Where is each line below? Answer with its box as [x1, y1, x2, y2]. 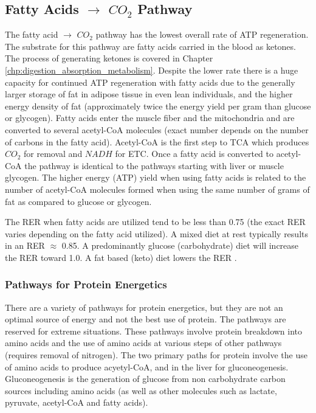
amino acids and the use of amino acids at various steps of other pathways [5, 336, 282, 349]
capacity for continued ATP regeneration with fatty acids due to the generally [5, 75, 295, 88]
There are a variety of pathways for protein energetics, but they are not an [5, 300, 283, 313]
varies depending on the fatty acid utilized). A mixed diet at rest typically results [5, 227, 308, 240]
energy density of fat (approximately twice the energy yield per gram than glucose [5, 99, 311, 112]
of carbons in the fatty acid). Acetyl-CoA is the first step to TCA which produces [5, 135, 309, 148]
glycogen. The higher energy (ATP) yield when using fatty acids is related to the [5, 171, 306, 184]
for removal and [24, 147, 83, 160]
